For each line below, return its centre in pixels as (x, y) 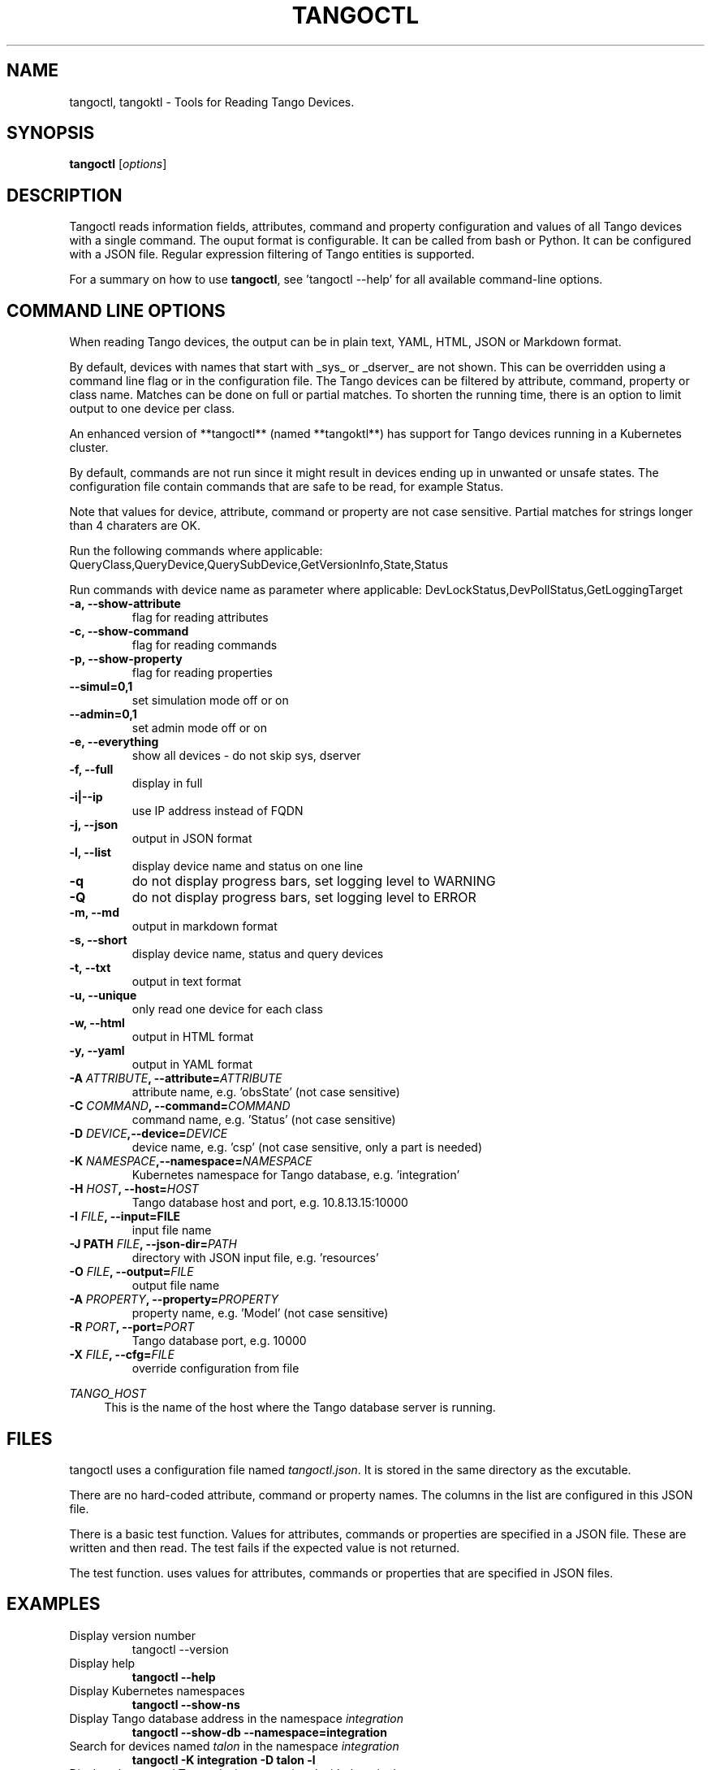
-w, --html (97, 1023)
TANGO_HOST (108, 1394)
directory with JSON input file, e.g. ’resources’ (255, 1258)
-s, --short (98, 940)
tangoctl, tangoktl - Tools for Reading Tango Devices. (212, 102)
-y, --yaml (97, 1051)
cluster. (89, 448)
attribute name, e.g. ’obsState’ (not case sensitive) (266, 1092)
